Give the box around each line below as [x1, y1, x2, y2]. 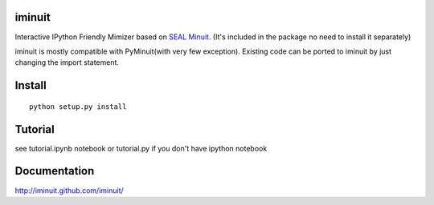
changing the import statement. [14, 58, 120, 67]
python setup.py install [29, 102, 127, 111]
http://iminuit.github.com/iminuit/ [14, 185, 124, 195]
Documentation [14, 164, 95, 178]
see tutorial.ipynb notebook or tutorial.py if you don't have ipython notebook [14, 143, 268, 153]
